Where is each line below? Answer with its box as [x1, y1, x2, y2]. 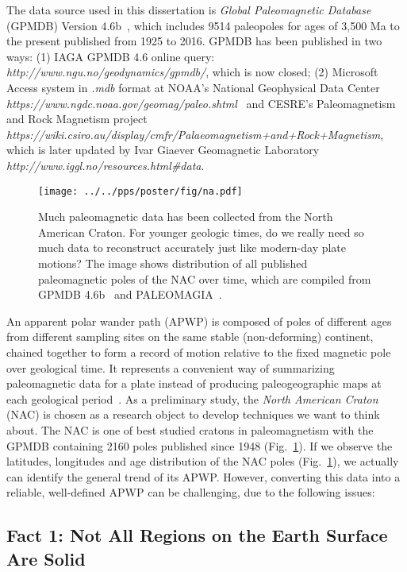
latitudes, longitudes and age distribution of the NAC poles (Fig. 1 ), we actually [6, 453, 399, 470]
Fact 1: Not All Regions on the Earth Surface [6, 523, 388, 547]
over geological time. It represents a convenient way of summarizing [6, 359, 335, 376]
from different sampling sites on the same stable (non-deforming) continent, [6, 328, 374, 345]
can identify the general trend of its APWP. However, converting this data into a [6, 468, 401, 485]
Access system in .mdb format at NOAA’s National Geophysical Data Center [6, 79, 380, 95]
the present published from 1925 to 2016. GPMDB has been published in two [6, 33, 382, 49]
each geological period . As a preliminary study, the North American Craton [6, 390, 378, 407]
